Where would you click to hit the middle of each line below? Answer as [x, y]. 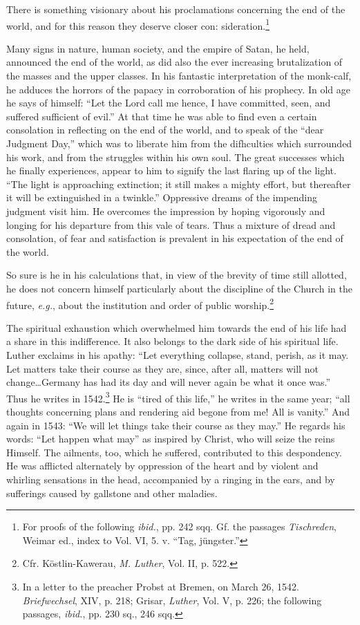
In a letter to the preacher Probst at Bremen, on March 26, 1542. [161, 586]
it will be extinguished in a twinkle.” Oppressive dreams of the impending [162, 197]
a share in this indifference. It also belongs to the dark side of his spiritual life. [172, 341]
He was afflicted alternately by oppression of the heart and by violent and [162, 466]
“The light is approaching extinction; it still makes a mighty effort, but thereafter [179, 184]
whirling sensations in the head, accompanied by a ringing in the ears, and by [171, 479]
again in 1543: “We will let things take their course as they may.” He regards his [176, 425]
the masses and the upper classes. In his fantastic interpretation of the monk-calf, [179, 76]
